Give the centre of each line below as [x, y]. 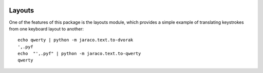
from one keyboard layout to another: [46, 29]
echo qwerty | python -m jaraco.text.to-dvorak [75, 40]
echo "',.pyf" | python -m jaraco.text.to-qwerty [79, 54]
